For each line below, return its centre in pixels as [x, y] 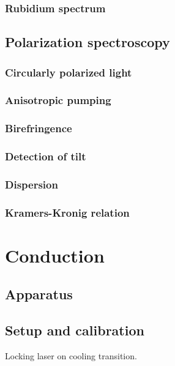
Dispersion [32, 184]
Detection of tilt [46, 156]
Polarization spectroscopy [87, 42]
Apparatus [39, 294]
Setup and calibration [75, 330]
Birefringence [39, 128]
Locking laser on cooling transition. [71, 356]
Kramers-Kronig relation [67, 212]
